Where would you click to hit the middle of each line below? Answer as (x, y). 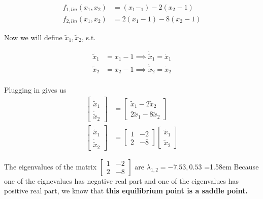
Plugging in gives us (35, 90)
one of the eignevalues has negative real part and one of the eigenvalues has (121, 180)
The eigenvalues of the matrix (51, 166)
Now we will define (33, 37)
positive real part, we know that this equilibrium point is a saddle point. (126, 191)
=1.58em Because (232, 166)
